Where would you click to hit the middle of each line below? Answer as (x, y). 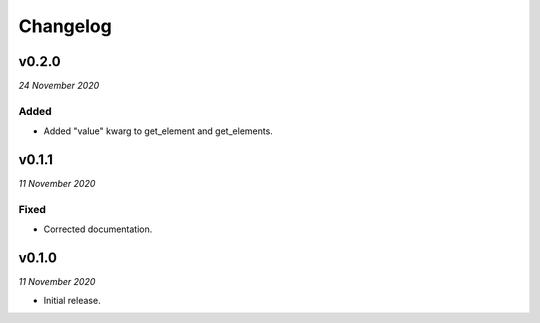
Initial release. (72, 300)
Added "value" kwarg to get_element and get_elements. (158, 131)
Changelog (65, 26)
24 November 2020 (59, 86)
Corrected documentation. (98, 229)
